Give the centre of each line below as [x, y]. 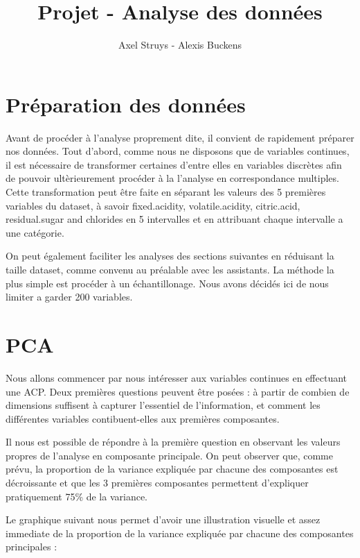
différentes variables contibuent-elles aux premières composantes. [143, 418]
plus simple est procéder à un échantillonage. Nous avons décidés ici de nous [167, 283]
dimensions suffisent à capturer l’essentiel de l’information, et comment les [163, 405]
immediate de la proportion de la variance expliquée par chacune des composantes [180, 533]
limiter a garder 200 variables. [69, 297]
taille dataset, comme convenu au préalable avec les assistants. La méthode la [170, 269]
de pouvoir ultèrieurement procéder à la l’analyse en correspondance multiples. [172, 178]
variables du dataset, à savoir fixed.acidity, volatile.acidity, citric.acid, [153, 205]
